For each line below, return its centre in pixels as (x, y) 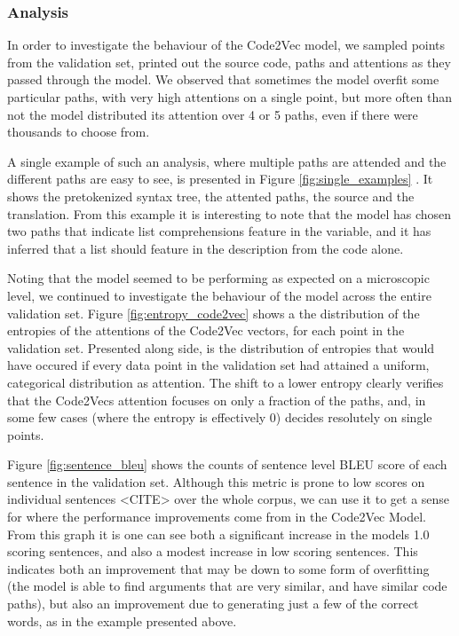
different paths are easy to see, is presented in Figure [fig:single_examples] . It (220, 179)
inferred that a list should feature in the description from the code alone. (206, 248)
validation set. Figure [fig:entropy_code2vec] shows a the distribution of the (214, 313)
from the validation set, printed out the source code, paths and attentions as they (229, 62)
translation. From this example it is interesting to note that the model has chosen (229, 213)
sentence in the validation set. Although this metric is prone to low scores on (216, 481)
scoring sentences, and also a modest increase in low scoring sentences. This (213, 551)
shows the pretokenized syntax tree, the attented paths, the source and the (211, 196)
